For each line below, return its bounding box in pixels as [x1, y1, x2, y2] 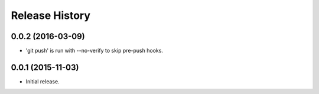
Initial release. [25, 77, 60, 85]
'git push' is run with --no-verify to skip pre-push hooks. [25, 47, 164, 54]
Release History [11, 9, 91, 22]
